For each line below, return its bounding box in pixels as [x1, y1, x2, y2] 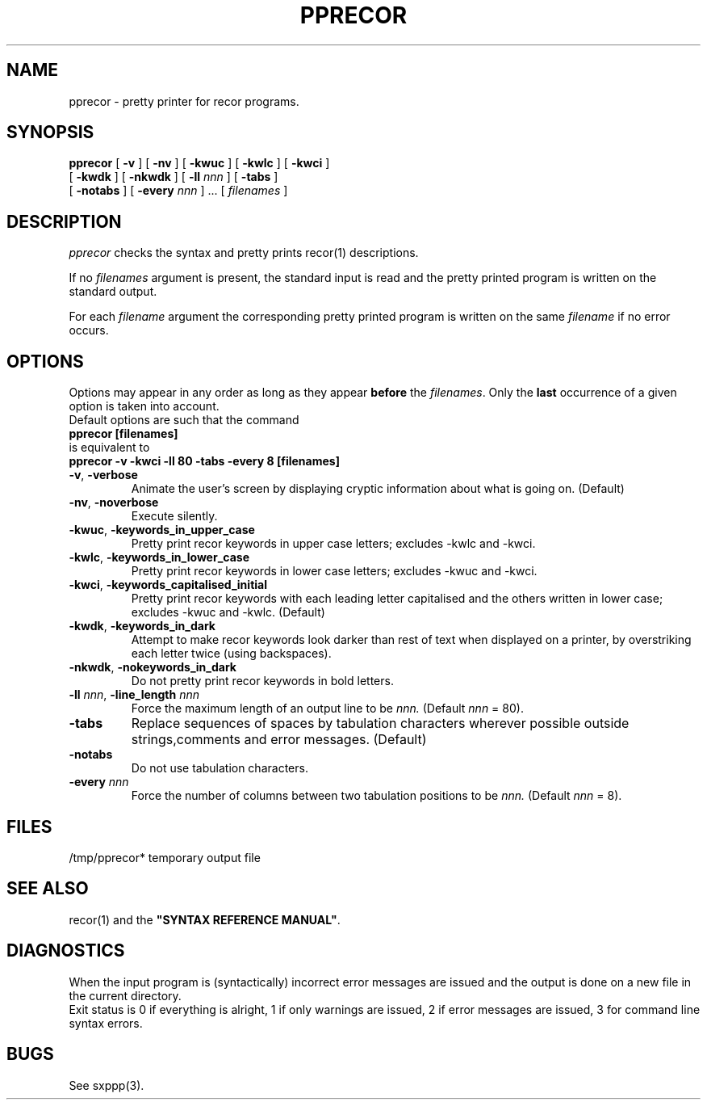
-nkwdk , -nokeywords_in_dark [69, 660, 236, 675]
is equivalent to [69, 440, 150, 455]
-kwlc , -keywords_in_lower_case [69, 550, 249, 565]
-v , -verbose [69, 468, 138, 482]
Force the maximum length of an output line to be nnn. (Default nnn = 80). [131, 701, 524, 716]
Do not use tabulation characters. [131, 761, 308, 776]
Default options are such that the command [69, 413, 299, 427]
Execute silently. [131, 509, 218, 524]
